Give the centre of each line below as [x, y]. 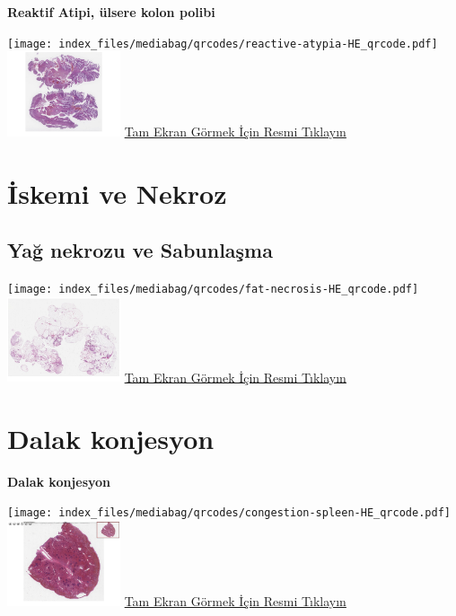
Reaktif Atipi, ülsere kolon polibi [111, 12]
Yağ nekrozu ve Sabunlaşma [140, 250]
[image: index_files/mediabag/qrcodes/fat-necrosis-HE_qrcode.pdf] [213, 289]
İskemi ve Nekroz [117, 193]
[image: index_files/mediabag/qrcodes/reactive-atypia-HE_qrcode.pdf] [223, 44]
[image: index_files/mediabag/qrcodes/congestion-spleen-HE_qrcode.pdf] [229, 513]
